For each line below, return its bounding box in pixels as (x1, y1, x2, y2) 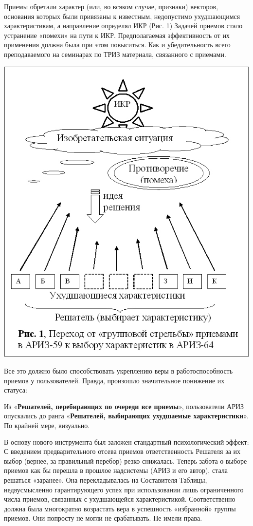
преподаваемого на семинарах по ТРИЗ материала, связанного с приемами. (4, 49, 226, 59)
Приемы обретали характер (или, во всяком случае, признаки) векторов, (4, 1, 218, 11)
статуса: (4, 385, 27, 395)
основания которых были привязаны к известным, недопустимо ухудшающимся (4, 11, 240, 21)
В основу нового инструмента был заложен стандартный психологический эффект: (4, 436, 249, 447)
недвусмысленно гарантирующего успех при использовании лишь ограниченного (4, 484, 244, 494)
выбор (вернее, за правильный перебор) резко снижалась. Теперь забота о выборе (4, 455, 247, 466)
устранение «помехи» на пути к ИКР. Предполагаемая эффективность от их (4, 30, 230, 40)
